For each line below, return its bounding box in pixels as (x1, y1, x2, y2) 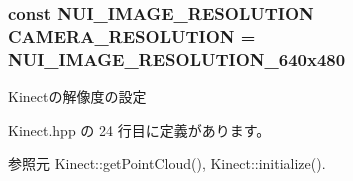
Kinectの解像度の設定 (8, 86, 147, 107)
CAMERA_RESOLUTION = (8, 23, 256, 48)
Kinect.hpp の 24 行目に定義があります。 (8, 119, 271, 140)
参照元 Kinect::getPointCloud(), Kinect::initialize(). (8, 153, 326, 174)
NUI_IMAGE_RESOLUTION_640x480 (8, 46, 346, 71)
